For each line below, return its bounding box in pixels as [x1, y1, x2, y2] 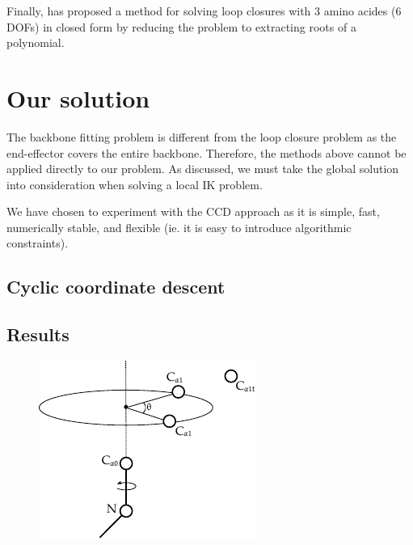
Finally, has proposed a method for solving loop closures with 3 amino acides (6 [6, 2, 402, 19]
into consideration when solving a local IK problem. [6, 175, 263, 192]
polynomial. [6, 34, 65, 51]
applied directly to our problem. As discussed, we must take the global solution [6, 160, 399, 177]
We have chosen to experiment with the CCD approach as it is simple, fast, [6, 203, 380, 220]
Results [6, 322, 70, 347]
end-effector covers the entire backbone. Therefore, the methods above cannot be [6, 144, 407, 161]
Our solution [6, 81, 150, 114]
